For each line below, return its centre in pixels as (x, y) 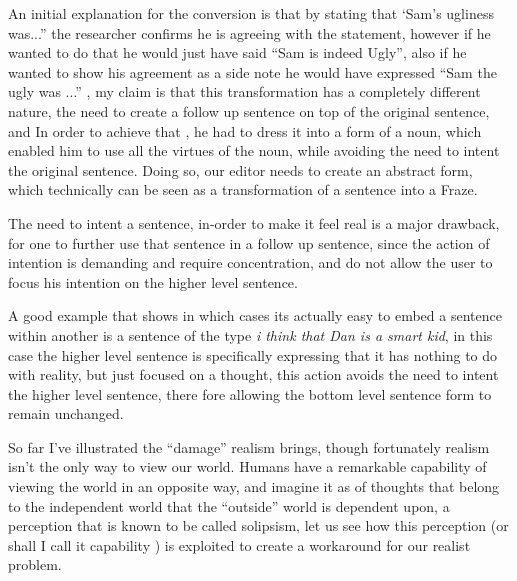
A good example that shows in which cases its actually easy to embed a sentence (255, 315)
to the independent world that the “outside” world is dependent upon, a (229, 505)
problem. (35, 564)
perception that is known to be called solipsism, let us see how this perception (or (258, 525)
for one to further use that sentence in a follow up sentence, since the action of (249, 242)
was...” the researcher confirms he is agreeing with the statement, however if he (249, 32)
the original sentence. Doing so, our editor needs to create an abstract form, (240, 169)
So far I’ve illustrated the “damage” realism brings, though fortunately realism (249, 446)
